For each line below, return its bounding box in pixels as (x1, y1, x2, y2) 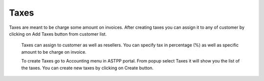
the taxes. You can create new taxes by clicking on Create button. (21, 65, 154, 71)
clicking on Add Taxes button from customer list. (9, 31, 107, 37)
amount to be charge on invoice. (21, 49, 87, 55)
